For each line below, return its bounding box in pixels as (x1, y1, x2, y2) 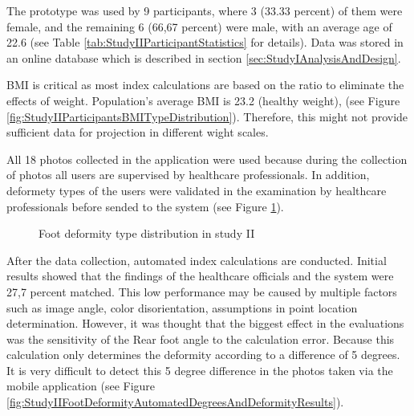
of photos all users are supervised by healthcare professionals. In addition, (6, 166, 370, 183)
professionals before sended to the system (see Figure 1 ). (6, 198, 284, 214)
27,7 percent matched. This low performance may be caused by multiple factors (6, 283, 397, 300)
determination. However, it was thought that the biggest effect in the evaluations (6, 315, 404, 332)
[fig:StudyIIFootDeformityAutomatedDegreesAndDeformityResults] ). (6, 394, 344, 410)
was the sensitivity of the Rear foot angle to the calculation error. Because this (6, 330, 395, 347)
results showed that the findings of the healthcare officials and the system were (6, 267, 394, 284)
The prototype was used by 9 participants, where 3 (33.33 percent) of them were (6, 2, 403, 18)
